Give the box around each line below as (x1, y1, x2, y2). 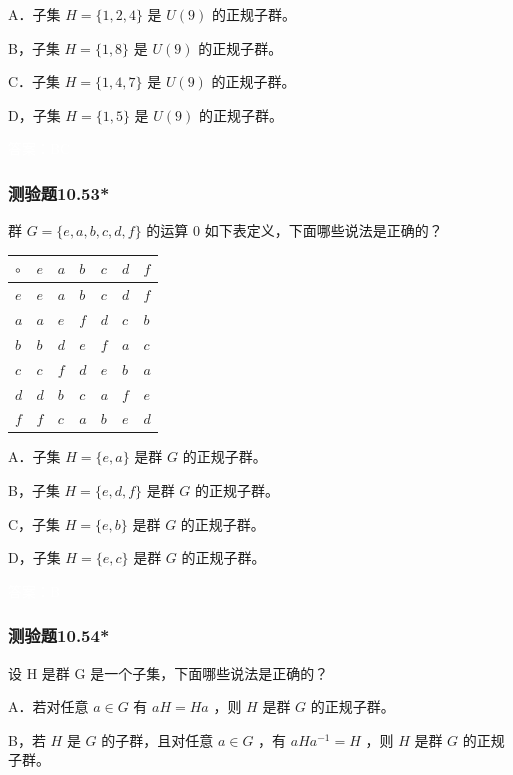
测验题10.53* (8, 180, 110, 205)
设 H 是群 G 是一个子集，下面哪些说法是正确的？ (8, 662, 329, 683)
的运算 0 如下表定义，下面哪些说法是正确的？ (146, 220, 443, 241)
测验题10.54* (8, 623, 110, 648)
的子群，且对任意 (101, 729, 214, 750)
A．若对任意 (8, 696, 89, 717)
